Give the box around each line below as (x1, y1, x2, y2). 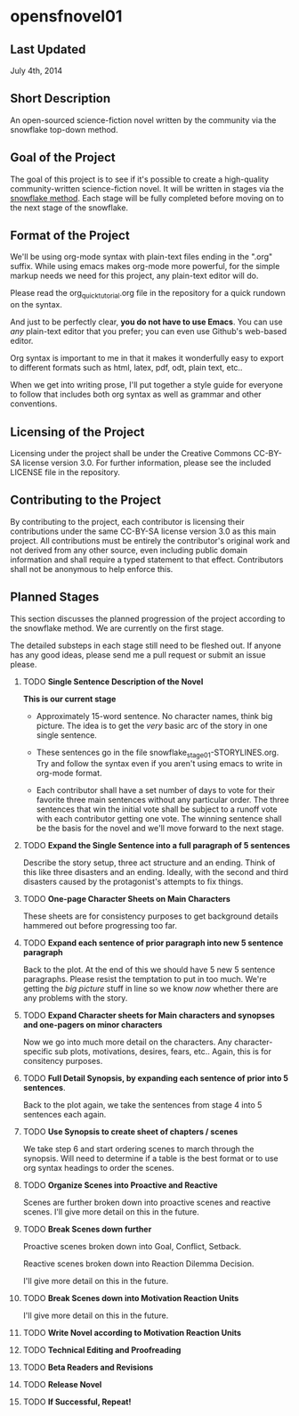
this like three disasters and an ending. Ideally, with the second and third (22, 867, 288, 878)
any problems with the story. (22, 993, 128, 1003)
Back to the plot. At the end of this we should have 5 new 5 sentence (22, 964, 276, 975)
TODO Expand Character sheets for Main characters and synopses (22, 1010, 275, 1021)
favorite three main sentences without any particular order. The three (36, 795, 290, 806)
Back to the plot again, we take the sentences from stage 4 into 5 (22, 1100, 263, 1110)
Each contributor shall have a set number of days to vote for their (36, 785, 275, 796)
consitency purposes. (22, 1056, 103, 1067)
